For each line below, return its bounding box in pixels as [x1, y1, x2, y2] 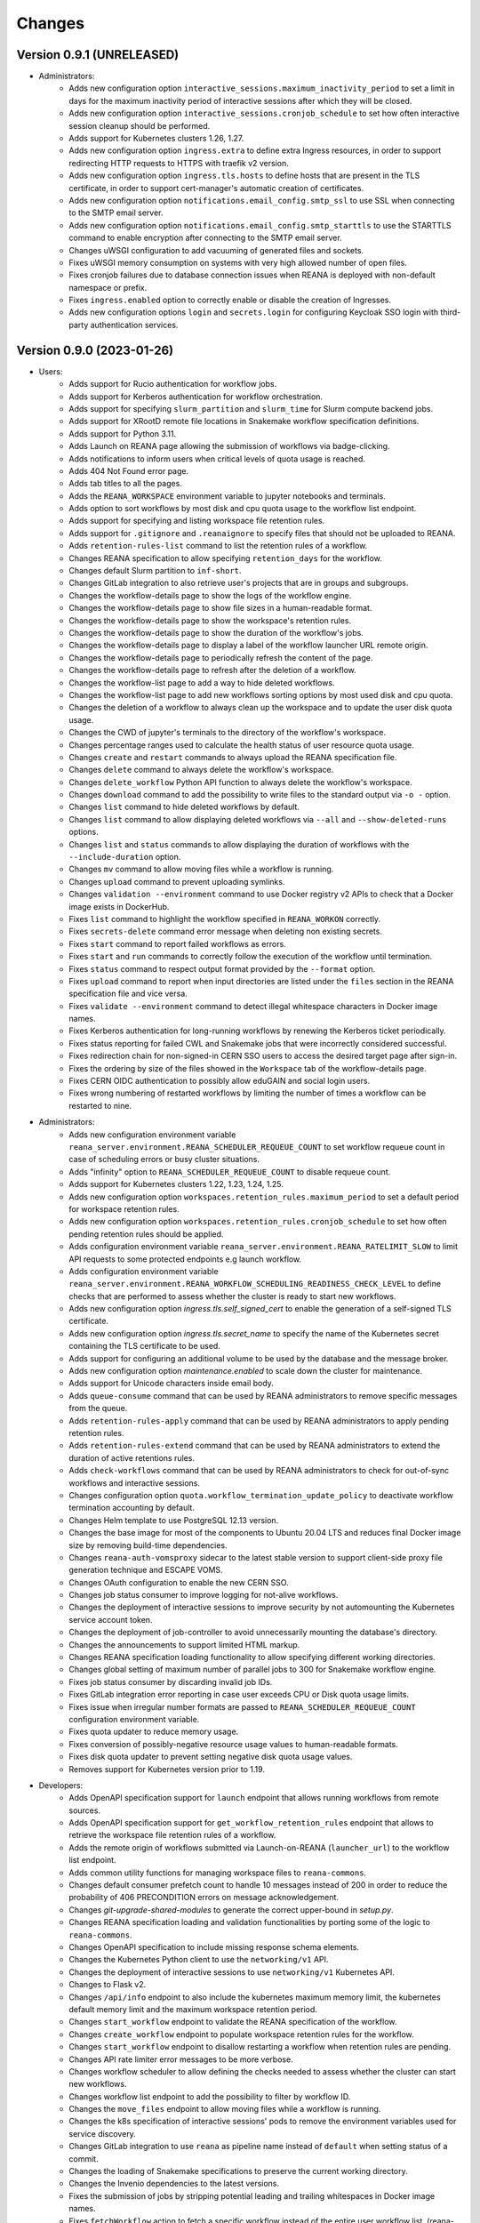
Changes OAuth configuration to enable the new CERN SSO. [68, 1577, 289, 1587]
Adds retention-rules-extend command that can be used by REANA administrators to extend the [68, 1441, 441, 1451]
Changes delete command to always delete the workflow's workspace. [68, 765, 334, 775]
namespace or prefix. [68, 282, 148, 293]
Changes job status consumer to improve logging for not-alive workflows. [68, 1590, 339, 1601]
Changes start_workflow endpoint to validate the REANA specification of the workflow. [68, 2017, 397, 2027]
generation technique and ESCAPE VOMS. [68, 1565, 223, 1576]
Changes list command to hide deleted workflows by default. [68, 801, 300, 813]
